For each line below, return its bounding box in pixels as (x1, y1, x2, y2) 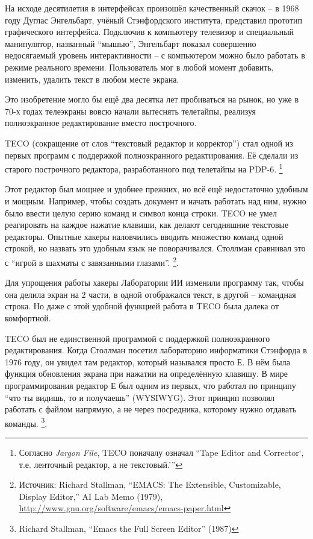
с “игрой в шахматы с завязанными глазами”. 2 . (5, 254, 179, 268)
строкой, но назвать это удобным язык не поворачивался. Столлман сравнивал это (5, 242, 306, 254)
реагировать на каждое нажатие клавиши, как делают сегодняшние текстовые (5, 218, 289, 231)
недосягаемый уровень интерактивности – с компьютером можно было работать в (5, 49, 305, 61)
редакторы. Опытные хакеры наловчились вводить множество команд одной (5, 230, 284, 242)
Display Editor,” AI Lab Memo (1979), (19, 490, 163, 502)
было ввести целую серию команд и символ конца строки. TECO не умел (5, 206, 277, 219)
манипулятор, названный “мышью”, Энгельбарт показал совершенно (5, 37, 256, 49)
